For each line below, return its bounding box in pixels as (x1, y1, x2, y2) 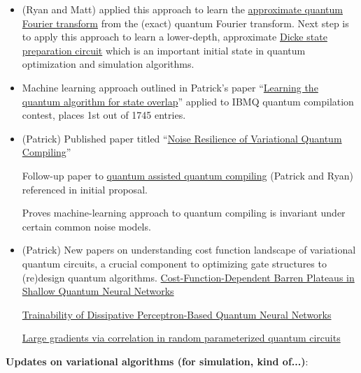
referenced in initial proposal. (22, 182, 148, 196)
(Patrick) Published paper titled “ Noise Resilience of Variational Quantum (22, 131, 342, 145)
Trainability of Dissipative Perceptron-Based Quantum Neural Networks (22, 307, 332, 321)
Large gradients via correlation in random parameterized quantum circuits (22, 330, 341, 345)
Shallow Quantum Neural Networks (22, 284, 174, 298)
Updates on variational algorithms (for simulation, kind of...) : (6, 353, 309, 368)
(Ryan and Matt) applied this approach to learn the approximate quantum (22, 2, 343, 16)
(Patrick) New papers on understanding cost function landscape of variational (22, 242, 356, 257)
